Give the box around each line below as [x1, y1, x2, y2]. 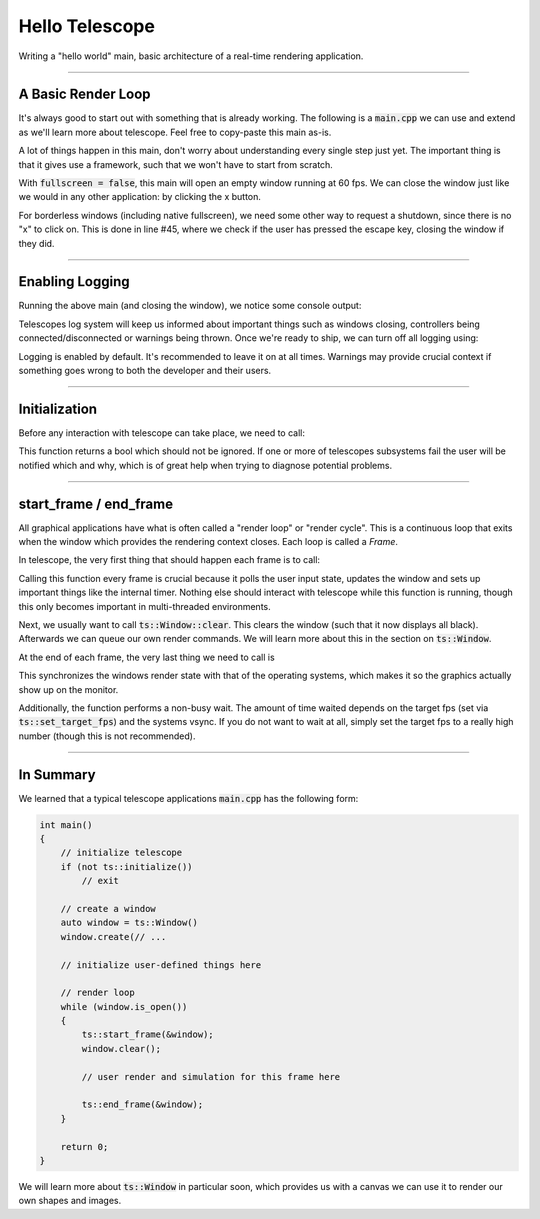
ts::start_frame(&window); [81, 1029, 214, 1040]
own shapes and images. [18, 1195, 122, 1207]
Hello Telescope [18, 15, 155, 37]
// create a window [60, 903, 157, 914]
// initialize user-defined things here [60, 959, 262, 970]
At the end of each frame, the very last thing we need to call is [18, 651, 275, 663]
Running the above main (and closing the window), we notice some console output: [18, 300, 362, 312]
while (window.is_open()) [60, 1001, 188, 1012]
